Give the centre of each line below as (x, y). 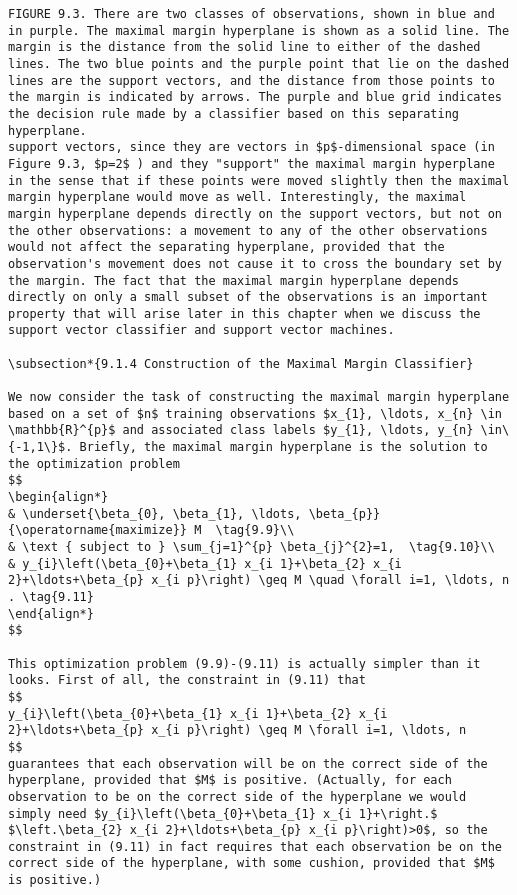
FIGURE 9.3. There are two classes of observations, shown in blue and (251, 14)
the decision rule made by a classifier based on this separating (234, 113)
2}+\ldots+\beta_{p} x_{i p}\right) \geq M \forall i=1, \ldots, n (237, 730)
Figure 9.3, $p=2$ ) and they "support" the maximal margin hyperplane (251, 163)
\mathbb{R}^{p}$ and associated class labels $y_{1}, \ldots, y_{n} (241, 430)
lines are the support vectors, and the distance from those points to (251, 80)
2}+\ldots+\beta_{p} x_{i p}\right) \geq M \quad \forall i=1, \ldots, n (259, 580)
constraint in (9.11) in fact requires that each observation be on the (255, 846)
